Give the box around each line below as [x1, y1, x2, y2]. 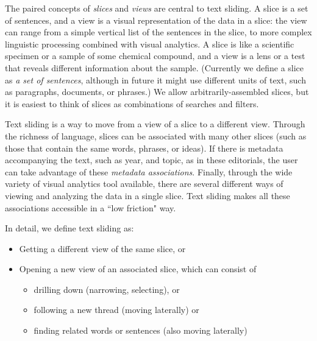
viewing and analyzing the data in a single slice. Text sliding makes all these [5, 189, 290, 202]
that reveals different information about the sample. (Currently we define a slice [5, 61, 304, 74]
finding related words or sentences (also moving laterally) [34, 324, 248, 337]
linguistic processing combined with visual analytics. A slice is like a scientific [5, 37, 294, 50]
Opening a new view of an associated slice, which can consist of [19, 262, 257, 275]
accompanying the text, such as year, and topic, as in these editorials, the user [5, 153, 298, 166]
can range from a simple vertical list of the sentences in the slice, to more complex [5, 26, 312, 38]
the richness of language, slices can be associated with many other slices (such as [5, 129, 307, 142]
